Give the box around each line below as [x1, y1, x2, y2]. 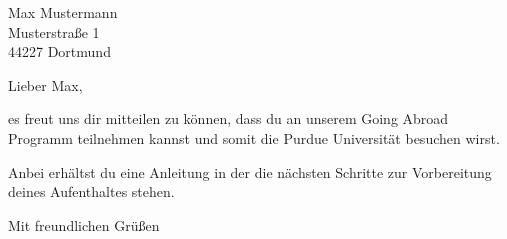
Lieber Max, [8, 74, 83, 95]
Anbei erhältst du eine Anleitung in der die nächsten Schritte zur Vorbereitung [8, 161, 492, 182]
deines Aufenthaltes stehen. [8, 181, 175, 202]
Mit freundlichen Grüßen [8, 214, 160, 235]
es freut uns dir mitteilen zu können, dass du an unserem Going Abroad [8, 108, 449, 129]
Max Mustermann [8, 2, 118, 22]
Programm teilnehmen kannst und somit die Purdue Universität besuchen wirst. [8, 127, 500, 148]
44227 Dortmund [8, 41, 111, 62]
